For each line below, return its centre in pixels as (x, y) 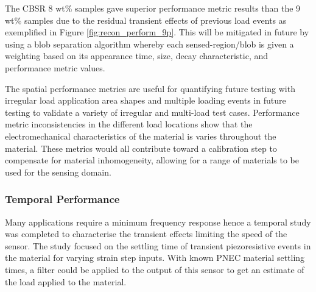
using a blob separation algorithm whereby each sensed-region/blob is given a (149, 44)
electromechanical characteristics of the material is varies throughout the (141, 136)
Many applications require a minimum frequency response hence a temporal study (158, 222)
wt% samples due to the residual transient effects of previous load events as (146, 20)
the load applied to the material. (66, 281)
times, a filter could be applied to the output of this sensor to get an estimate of (155, 269)
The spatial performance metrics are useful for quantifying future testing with (150, 88)
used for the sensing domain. (58, 172)
